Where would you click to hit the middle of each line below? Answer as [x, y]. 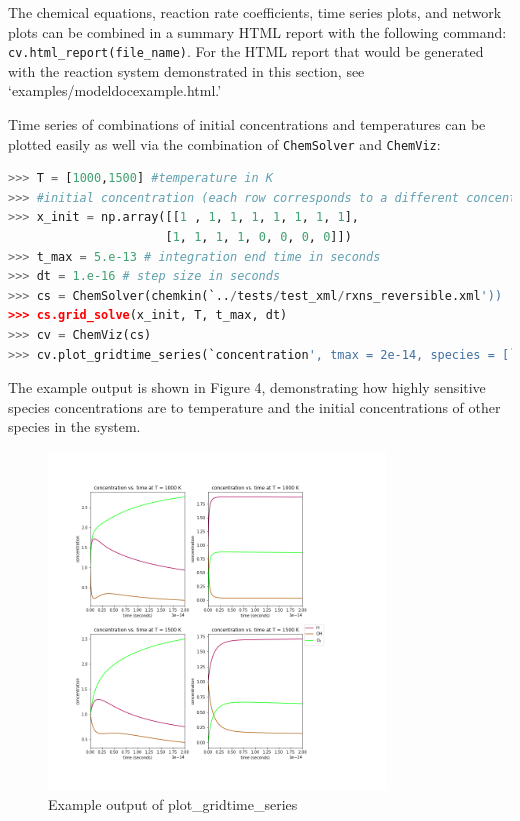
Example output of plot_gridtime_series [173, 803]
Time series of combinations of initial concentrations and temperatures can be [247, 124]
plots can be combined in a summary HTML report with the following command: [257, 31]
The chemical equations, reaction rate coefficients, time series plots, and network [255, 12]
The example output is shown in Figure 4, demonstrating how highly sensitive [247, 387]
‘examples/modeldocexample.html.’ [115, 90]
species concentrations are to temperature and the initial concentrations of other [254, 406]
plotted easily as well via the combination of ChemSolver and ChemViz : [224, 143]
